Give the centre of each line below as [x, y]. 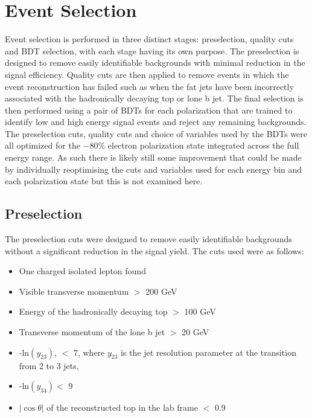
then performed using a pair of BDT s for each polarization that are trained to [149, 110]
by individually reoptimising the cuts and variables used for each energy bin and [154, 169]
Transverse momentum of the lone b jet [92, 332]
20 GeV [196, 332]
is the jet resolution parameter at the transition [209, 352]
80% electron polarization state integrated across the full [194, 145]
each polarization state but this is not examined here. [104, 181]
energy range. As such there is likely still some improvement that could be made [153, 157]
